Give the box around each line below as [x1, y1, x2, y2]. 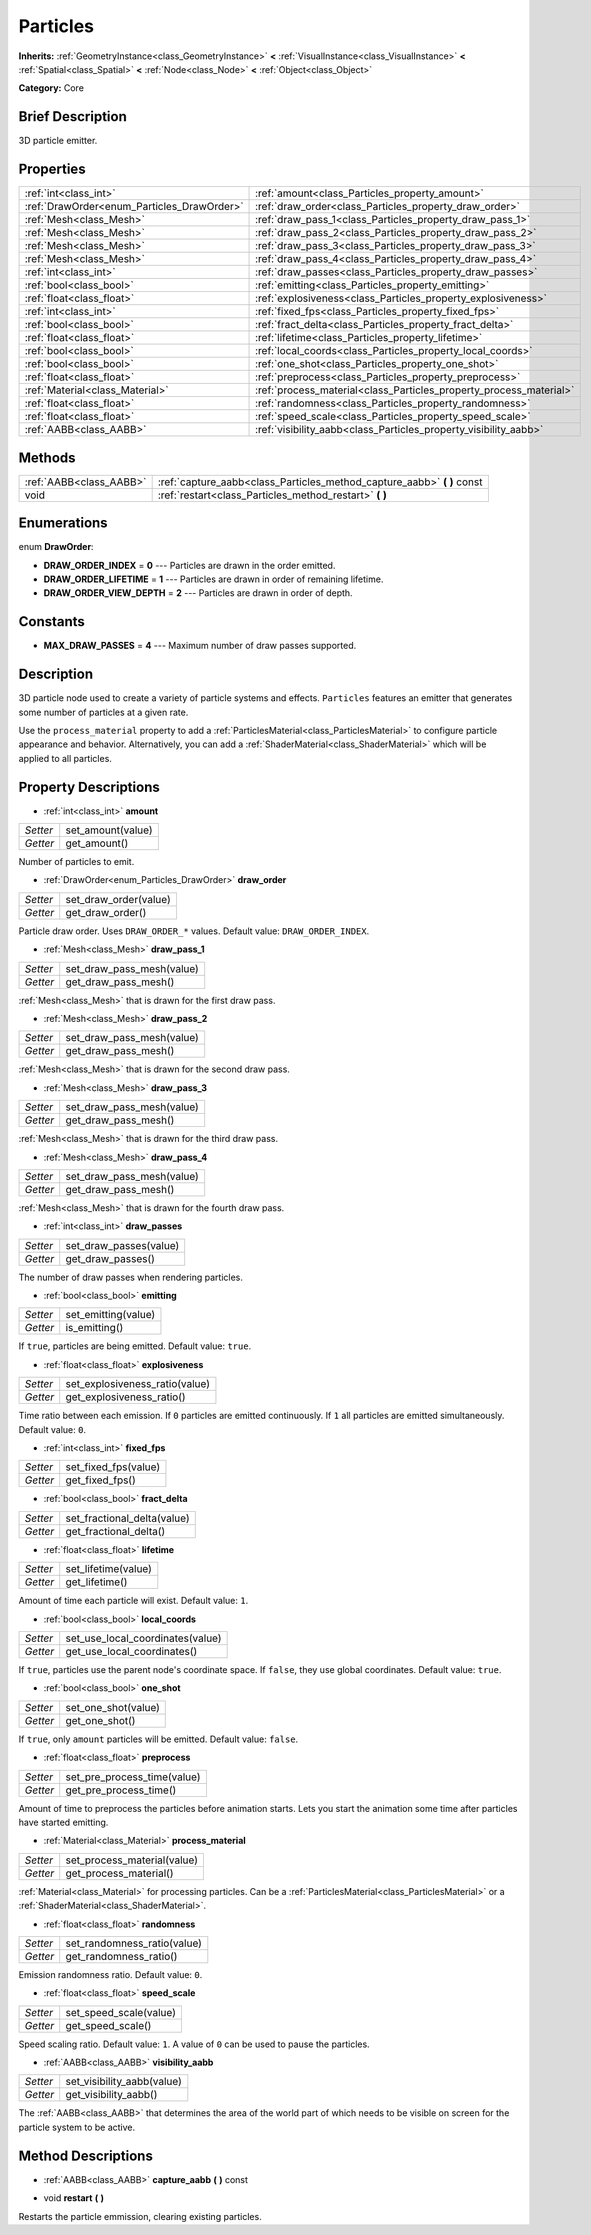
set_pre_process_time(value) [65, 1770, 201, 1784]
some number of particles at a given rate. [18, 706, 189, 718]
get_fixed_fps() [65, 1473, 137, 1487]
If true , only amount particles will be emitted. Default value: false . [18, 1733, 299, 1745]
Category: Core [18, 82, 85, 94]
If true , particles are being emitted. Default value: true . [18, 1340, 252, 1352]
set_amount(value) [65, 823, 154, 837]
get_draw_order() [65, 905, 147, 919]
